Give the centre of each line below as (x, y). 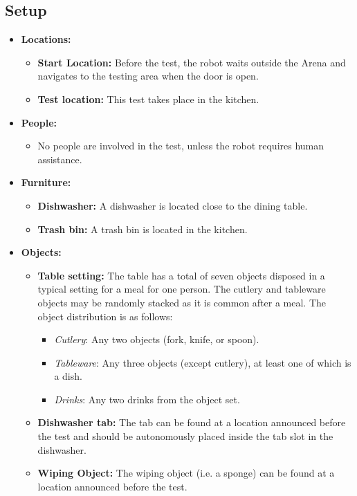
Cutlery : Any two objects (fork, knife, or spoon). (157, 339)
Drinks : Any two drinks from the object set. (147, 399)
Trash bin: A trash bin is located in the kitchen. (143, 229)
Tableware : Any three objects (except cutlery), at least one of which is (203, 362)
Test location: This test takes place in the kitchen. (148, 99)
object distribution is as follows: (105, 316)
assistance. (60, 159)
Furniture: (46, 182)
